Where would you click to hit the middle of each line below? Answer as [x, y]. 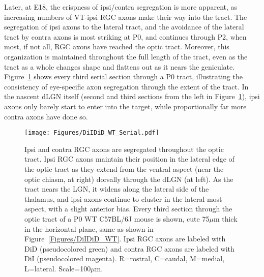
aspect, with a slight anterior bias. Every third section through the [128, 209]
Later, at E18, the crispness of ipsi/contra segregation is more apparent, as [121, 7]
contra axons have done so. [46, 116]
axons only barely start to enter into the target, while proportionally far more [125, 106]
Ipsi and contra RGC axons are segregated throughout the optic [124, 149]
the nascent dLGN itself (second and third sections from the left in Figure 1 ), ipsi [132, 96]
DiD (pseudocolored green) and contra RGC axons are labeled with [129, 248]
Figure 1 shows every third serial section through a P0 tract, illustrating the [123, 76]
